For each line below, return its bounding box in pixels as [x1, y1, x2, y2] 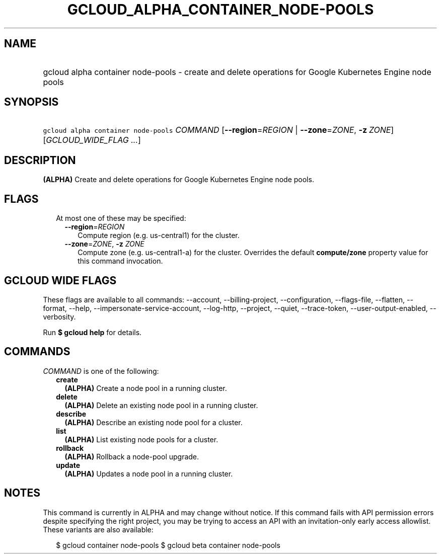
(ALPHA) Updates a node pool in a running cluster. [64, 469, 233, 478]
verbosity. [43, 312, 76, 321]
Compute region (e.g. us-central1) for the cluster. [78, 231, 240, 240]
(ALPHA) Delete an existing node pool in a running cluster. [64, 401, 258, 410]
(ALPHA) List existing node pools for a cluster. [64, 435, 218, 444]
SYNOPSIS [4, 96, 59, 109]
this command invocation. [78, 257, 163, 266]
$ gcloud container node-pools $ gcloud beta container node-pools [56, 540, 280, 549]
